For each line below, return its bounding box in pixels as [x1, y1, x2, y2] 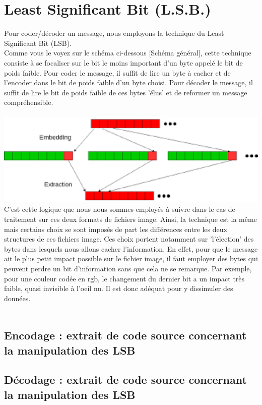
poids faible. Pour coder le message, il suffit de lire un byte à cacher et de [4, 67, 231, 78]
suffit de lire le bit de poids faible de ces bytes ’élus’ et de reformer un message [4, 87, 247, 97]
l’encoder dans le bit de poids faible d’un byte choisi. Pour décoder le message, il [4, 77, 253, 88]
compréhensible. [4, 97, 53, 107]
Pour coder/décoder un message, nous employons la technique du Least [4, 28, 224, 38]
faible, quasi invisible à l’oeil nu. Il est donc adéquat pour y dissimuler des [4, 283, 233, 294]
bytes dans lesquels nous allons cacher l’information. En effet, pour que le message [4, 243, 258, 254]
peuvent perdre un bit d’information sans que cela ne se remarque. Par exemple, [4, 263, 252, 273]
